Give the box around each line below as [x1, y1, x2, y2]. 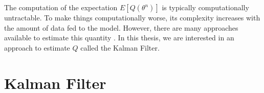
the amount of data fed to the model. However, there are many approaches [4, 22, 238, 33]
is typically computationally [162, 2, 249, 12]
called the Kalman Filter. [80, 42, 160, 53]
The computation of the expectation [4, 2, 118, 12]
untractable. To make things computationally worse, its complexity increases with [4, 12, 260, 22]
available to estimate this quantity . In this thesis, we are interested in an [4, 32, 234, 43]
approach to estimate [4, 42, 70, 53]
